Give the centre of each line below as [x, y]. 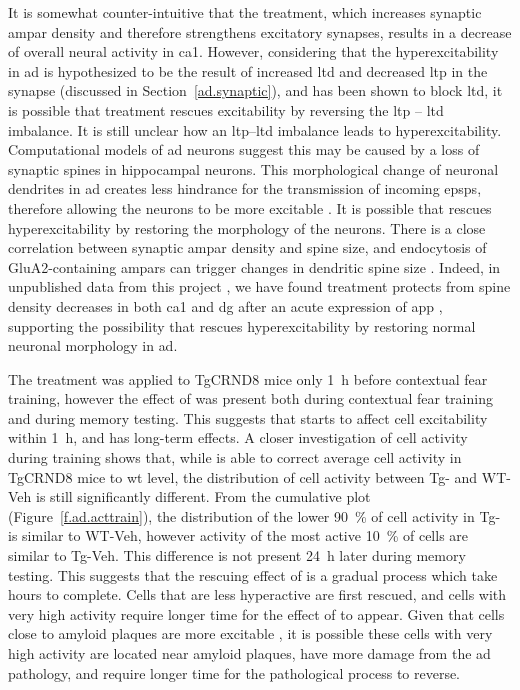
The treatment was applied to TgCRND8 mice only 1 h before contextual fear [248, 378]
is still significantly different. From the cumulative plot [203, 496]
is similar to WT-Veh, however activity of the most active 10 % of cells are [238, 535]
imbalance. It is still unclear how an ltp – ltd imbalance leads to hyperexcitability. [255, 129]
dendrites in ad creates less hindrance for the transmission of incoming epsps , [245, 188]
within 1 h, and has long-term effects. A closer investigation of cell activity [238, 437]
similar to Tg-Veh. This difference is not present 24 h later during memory [237, 555]
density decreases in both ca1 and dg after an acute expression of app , [225, 305]
